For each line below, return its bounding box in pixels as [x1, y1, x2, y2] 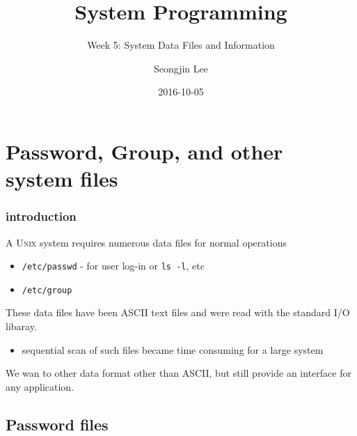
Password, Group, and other [6, 137, 283, 165]
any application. [6, 379, 74, 394]
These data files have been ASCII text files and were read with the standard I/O [6, 305, 350, 320]
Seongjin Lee [154, 61, 208, 75]
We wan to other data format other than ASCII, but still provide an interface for [6, 366, 351, 380]
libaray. [6, 319, 37, 333]
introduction [6, 208, 77, 225]
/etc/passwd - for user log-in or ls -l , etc [22, 258, 205, 273]
